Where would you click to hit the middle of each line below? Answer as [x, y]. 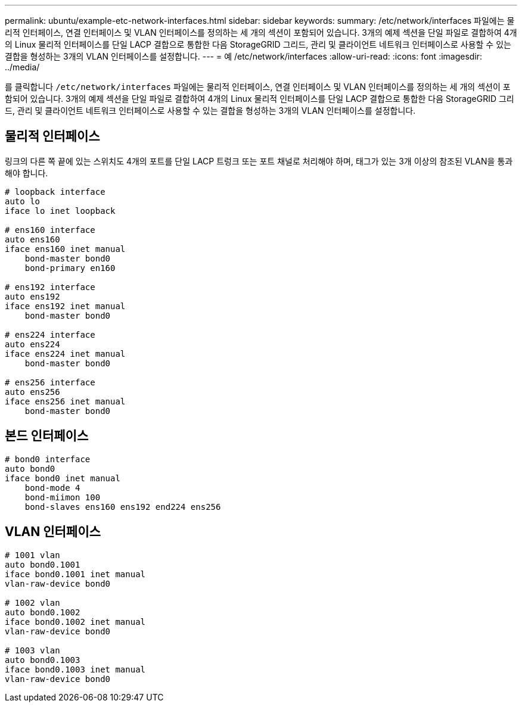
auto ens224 [32, 344]
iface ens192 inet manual [65, 306]
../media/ [22, 67]
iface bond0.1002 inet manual [75, 622]
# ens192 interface [50, 287]
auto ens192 [32, 296]
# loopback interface [55, 191]
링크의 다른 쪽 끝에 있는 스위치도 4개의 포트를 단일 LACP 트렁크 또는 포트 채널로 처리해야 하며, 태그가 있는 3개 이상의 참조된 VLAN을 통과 [259, 161]
